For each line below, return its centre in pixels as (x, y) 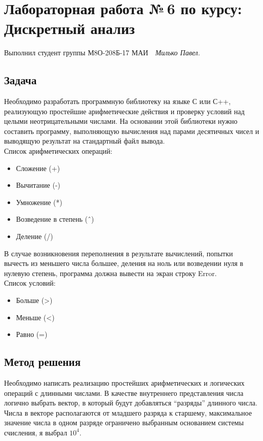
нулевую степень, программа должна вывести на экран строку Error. (110, 273)
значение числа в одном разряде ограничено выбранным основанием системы (124, 422)
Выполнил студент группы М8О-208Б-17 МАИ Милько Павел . (102, 53)
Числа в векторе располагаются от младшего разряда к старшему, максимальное (128, 412)
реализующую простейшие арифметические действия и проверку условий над (124, 111)
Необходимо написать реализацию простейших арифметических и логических (124, 383)
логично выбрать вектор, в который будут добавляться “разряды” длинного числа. (131, 403)
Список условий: (30, 283)
